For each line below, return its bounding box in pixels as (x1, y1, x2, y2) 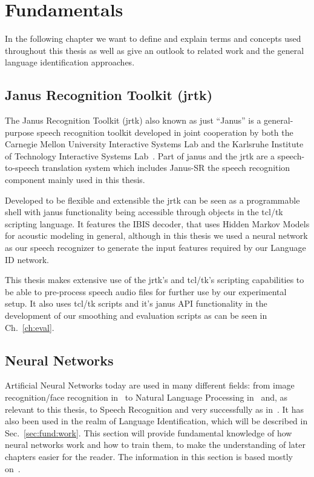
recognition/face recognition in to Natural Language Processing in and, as (5, 391, 288, 403)
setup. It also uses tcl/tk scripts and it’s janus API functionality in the (5, 297, 267, 310)
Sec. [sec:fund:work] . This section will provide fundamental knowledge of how (5, 426, 292, 439)
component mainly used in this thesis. (5, 173, 145, 186)
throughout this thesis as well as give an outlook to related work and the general (5, 44, 304, 56)
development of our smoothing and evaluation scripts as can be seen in (5, 309, 267, 322)
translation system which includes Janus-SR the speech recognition (42, 161, 290, 174)
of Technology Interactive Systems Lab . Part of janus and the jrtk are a (5, 149, 275, 162)
